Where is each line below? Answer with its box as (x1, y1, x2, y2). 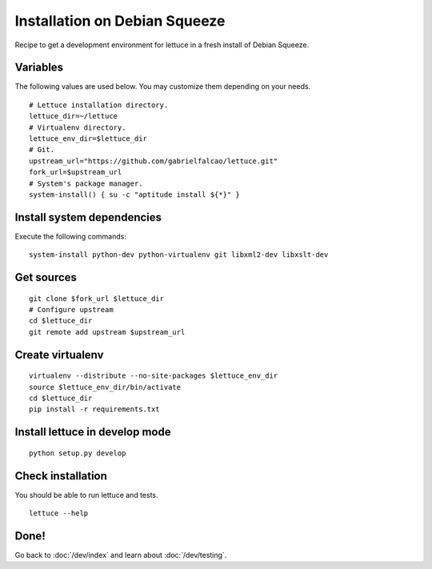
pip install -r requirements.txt (29, 405, 160, 414)
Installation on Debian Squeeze (14, 12, 226, 30)
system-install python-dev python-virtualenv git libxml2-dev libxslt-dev (29, 250, 329, 259)
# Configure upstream (29, 305, 114, 315)
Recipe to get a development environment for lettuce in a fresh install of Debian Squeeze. (14, 40, 310, 50)
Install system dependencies (14, 210, 162, 224)
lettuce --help (29, 509, 89, 518)
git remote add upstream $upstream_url (29, 327, 186, 336)
